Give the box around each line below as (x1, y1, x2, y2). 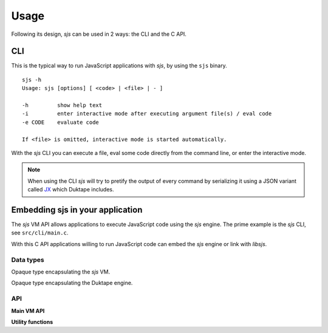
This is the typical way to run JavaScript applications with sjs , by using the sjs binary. (11, 62, 227, 69)
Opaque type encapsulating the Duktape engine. (11, 280, 133, 287)
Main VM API (11, 307, 45, 314)
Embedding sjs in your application (11, 204, 143, 215)
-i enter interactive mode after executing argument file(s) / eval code (22, 110, 272, 117)
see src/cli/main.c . (11, 229, 69, 236)
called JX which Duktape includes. (27, 186, 115, 193)
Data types (11, 255, 45, 264)
